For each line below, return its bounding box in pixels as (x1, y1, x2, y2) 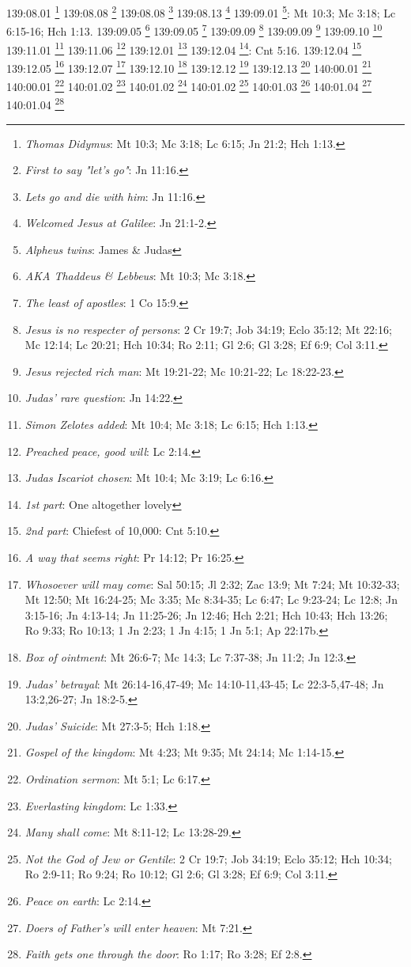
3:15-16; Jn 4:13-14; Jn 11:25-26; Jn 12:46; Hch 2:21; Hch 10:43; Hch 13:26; (25, 606, 388, 623)
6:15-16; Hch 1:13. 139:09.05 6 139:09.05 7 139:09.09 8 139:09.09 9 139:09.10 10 (6, 21, 383, 39)
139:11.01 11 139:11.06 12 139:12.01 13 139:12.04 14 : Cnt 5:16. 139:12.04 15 (6, 39, 362, 58)
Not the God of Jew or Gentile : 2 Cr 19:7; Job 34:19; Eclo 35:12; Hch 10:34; (25, 850, 392, 867)
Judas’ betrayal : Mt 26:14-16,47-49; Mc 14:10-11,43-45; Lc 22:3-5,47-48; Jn (25, 675, 384, 692)
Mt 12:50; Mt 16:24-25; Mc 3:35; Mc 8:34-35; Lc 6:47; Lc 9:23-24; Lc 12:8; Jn (25, 591, 398, 608)
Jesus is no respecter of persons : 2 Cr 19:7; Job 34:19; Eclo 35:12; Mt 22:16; (25, 320, 392, 337)
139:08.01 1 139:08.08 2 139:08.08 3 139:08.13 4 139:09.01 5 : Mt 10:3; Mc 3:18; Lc (6, 2, 396, 21)
